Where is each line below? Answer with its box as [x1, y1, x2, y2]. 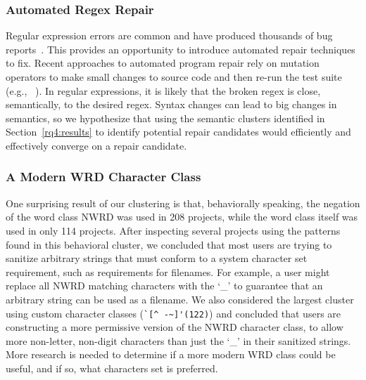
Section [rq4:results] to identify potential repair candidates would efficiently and [6, 124, 351, 139]
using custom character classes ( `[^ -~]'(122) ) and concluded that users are [6, 306, 341, 320]
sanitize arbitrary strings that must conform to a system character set [6, 251, 308, 266]
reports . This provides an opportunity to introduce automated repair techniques [6, 41, 355, 56]
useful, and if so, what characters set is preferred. [6, 360, 218, 375]
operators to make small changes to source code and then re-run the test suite [6, 70, 342, 84]
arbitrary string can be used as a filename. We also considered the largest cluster [6, 291, 354, 306]
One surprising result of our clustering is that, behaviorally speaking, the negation [6, 195, 360, 210]
